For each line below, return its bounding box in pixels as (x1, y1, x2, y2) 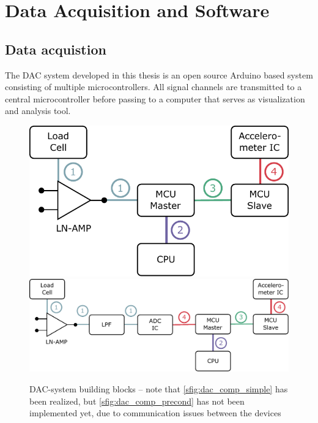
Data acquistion (5, 39, 106, 58)
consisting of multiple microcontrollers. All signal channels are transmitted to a (5, 80, 302, 93)
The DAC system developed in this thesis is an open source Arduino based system (5, 68, 313, 81)
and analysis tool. (5, 104, 71, 117)
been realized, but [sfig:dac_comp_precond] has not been (29, 394, 245, 407)
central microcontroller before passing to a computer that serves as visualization (5, 92, 305, 105)
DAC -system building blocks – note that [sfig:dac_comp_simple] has (29, 382, 288, 395)
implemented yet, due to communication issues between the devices (29, 406, 281, 419)
